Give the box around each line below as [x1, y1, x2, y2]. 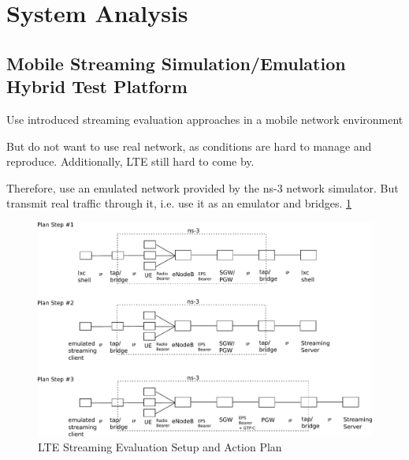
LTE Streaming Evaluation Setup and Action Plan [38, 439, 282, 455]
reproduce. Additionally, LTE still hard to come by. [6, 153, 255, 170]
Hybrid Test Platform [6, 74, 188, 99]
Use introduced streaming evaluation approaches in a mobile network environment [6, 110, 403, 127]
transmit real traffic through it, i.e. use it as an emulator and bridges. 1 [6, 195, 352, 211]
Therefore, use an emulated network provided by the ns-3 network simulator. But [6, 179, 399, 196]
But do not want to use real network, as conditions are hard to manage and [6, 137, 372, 154]
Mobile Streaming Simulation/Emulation [6, 50, 346, 75]
